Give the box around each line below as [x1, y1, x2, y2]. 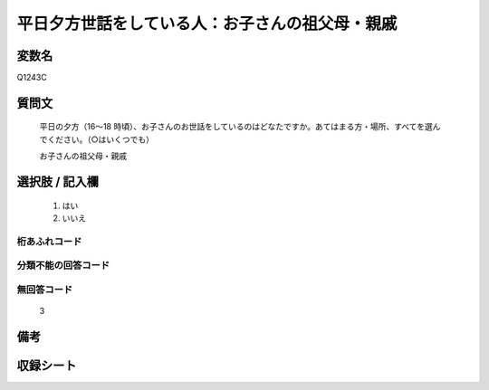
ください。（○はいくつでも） [46, 134, 154, 145]
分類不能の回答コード [16, 259, 110, 271]
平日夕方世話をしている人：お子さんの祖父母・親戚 [16, 14, 398, 33]
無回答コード [16, 283, 73, 296]
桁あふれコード [16, 235, 82, 248]
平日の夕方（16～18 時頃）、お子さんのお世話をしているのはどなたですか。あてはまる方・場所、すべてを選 [39, 121, 434, 132]
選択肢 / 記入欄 [16, 175, 100, 190]
